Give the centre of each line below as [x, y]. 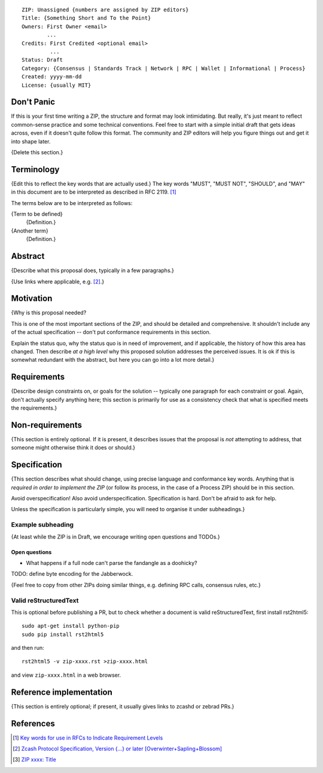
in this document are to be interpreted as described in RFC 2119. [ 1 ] [94, 192]
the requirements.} [34, 408]
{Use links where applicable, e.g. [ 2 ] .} [58, 282]
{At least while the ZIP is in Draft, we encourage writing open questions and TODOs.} [116, 537]
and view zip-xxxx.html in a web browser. [66, 675]
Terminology [35, 169]
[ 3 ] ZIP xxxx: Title [34, 760]
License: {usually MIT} [57, 85]
